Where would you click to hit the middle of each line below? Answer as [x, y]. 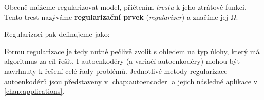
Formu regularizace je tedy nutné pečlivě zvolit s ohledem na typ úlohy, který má [132, 51]
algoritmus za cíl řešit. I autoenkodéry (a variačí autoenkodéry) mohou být [122, 61]
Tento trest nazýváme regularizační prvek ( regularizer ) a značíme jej [116, 17]
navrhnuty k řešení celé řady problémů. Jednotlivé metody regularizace [116, 71]
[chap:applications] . [34, 91]
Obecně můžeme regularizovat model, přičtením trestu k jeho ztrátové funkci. [125, 7]
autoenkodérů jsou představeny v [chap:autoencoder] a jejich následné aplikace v [131, 81]
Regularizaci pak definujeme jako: [57, 34]
